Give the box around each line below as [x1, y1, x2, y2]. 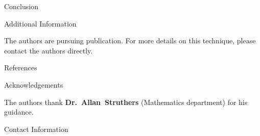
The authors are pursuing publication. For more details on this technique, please [4, 35, 256, 46]
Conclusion [4, 1, 38, 11]
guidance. [4, 106, 34, 117]
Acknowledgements [4, 79, 63, 90]
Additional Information [4, 18, 77, 29]
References [4, 62, 37, 73]
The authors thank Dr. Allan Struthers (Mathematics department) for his [4, 96, 248, 107]
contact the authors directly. [4, 45, 93, 56]
